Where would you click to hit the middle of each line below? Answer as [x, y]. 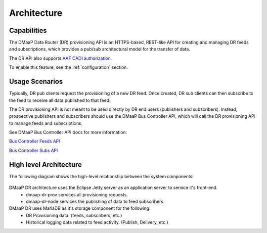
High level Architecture [45, 164]
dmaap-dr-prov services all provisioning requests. [77, 194]
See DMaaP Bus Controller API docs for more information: [68, 132]
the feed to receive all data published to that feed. [60, 100]
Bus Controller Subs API [34, 150]
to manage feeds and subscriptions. [46, 123]
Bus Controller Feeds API [35, 141]
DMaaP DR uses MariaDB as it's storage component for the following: [80, 208]
